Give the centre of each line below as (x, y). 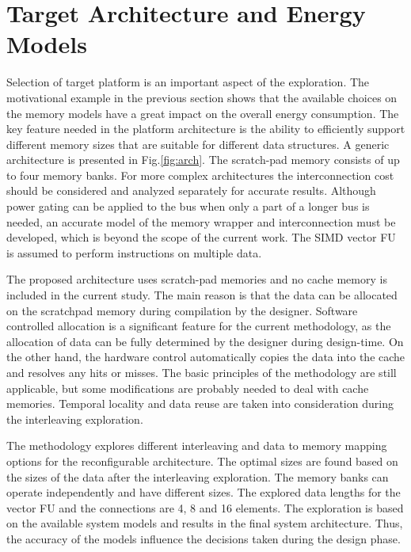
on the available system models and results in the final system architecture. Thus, (205, 523)
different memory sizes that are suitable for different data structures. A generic (198, 144)
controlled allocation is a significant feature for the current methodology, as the (199, 326)
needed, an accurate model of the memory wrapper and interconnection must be (201, 221)
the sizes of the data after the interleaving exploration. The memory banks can (198, 476)
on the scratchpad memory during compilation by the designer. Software (182, 310)
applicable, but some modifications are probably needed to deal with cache (188, 388)
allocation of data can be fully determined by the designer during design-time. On (205, 341)
